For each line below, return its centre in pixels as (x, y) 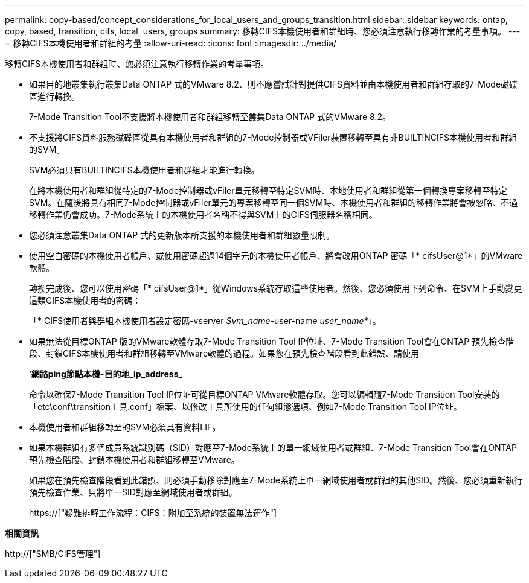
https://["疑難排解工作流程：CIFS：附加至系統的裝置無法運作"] (153, 513)
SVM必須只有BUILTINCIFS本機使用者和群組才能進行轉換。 (144, 170)
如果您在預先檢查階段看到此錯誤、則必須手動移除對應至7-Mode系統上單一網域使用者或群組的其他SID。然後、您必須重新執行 (276, 480)
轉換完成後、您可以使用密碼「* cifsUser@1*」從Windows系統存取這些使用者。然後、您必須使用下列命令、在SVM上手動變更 (276, 288)
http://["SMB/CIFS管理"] (53, 554)
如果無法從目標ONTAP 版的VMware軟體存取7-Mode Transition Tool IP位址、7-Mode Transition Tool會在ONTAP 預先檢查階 (272, 341)
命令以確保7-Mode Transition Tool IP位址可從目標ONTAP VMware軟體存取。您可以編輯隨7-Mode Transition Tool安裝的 (264, 394)
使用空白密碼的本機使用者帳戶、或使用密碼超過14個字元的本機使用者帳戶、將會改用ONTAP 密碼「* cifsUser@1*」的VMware (276, 256)
